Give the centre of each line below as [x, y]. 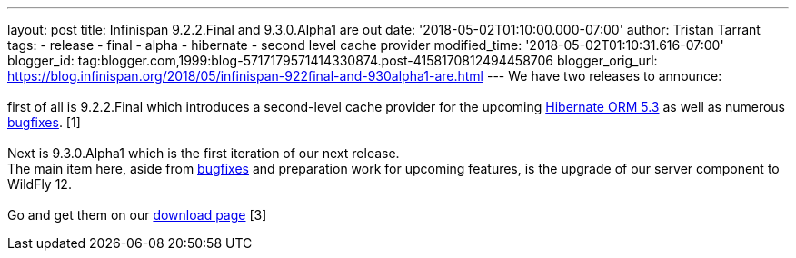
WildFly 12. [40, 184]
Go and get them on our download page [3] [137, 215]
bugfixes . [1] [44, 122]
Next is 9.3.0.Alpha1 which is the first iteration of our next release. [204, 153]
